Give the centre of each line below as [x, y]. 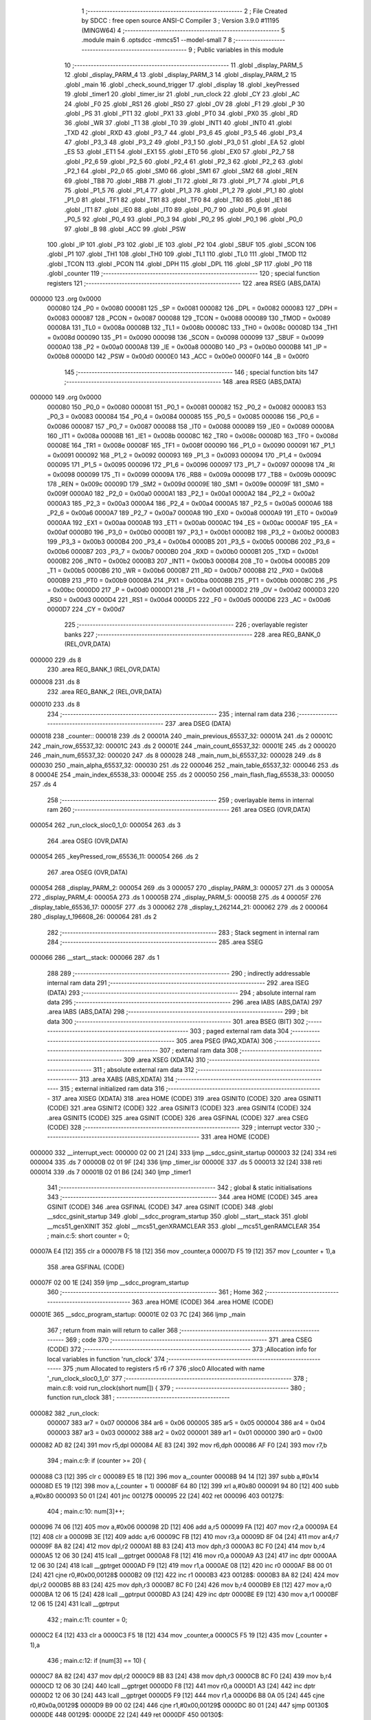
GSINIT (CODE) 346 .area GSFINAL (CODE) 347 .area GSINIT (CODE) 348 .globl [160, 1207]
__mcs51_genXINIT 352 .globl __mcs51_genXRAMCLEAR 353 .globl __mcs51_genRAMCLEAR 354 [184, 1226]
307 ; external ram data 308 [199, 1050]
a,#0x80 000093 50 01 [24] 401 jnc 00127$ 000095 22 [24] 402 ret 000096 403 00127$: [157, 1496]
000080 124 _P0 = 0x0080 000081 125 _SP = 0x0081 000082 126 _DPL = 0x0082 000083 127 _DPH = [192, 308]
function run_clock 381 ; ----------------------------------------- [138, 1397]
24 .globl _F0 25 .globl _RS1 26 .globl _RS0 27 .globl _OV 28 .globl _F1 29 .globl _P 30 [184, 104]
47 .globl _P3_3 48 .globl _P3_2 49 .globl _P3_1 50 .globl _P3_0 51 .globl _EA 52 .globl [184, 142]
